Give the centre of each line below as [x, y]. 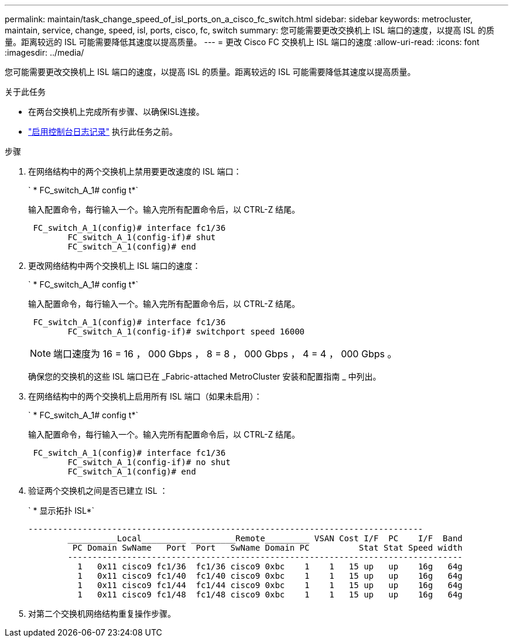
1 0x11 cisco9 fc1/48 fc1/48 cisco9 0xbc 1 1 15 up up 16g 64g [270, 595]
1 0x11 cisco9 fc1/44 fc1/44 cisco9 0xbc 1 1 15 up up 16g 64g [270, 585]
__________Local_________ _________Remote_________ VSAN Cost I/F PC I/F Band [265, 538]
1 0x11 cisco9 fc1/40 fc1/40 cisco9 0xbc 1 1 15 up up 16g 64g [270, 576]
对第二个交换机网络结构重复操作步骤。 [102, 614]
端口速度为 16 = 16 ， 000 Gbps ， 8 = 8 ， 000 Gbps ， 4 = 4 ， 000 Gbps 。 [225, 354]
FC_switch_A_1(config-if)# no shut [149, 462]
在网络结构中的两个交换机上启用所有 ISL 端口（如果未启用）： [145, 396]
